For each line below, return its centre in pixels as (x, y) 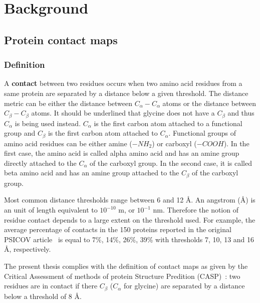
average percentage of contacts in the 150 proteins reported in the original (118, 229)
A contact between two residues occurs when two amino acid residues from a (123, 83)
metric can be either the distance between (68, 103)
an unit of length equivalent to (51, 210)
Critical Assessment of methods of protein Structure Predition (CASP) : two (122, 276)
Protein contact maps (61, 39)
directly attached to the (40, 163)
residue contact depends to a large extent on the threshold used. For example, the (130, 219)
